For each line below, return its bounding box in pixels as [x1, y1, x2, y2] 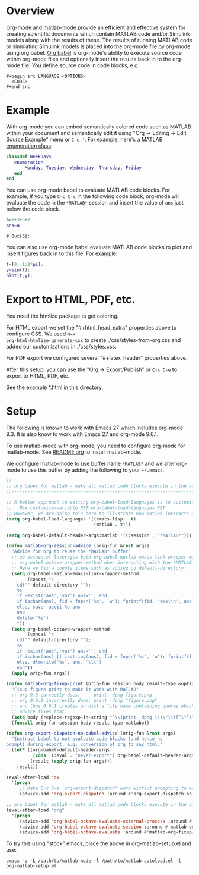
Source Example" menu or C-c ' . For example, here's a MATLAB [6, 136, 163, 143]
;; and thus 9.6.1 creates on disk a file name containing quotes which [11, 703, 195, 709]
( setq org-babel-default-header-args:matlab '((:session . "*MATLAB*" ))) [6, 532, 192, 538]
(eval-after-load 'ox [6, 774, 60, 780]
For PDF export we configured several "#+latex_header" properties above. [6, 354, 188, 361]
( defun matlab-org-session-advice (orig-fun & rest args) [6, 543, 150, 549]
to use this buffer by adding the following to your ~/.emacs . [21, 466, 165, 473]
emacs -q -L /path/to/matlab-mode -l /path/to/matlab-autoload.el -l [6, 858, 182, 864]
